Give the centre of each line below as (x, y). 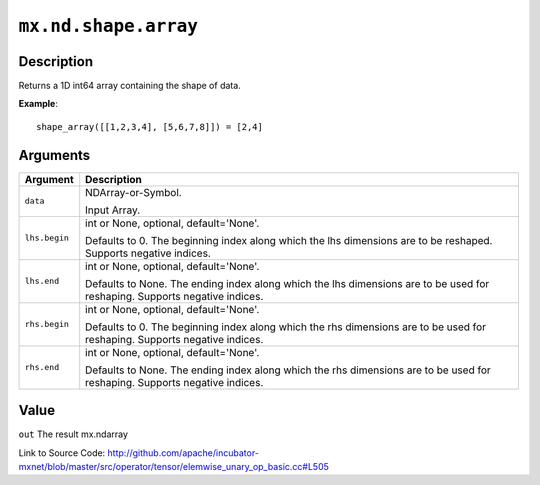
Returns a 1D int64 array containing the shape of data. (130, 86)
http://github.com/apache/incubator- (183, 452)
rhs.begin (47, 324)
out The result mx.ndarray (73, 434)
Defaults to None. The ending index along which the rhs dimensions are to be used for (288, 370)
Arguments (54, 155)
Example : (38, 104)
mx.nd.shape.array (108, 26)
